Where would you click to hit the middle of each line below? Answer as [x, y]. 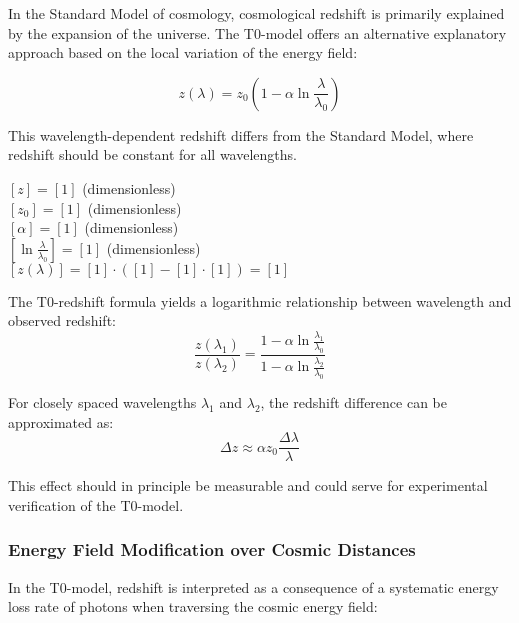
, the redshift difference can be [353, 401]
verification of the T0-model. [96, 504]
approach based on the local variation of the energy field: [183, 52]
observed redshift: [62, 320]
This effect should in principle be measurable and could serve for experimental [248, 485]
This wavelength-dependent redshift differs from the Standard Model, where [241, 134]
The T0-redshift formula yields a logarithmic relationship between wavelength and [260, 300]
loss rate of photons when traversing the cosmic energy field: [193, 606]
